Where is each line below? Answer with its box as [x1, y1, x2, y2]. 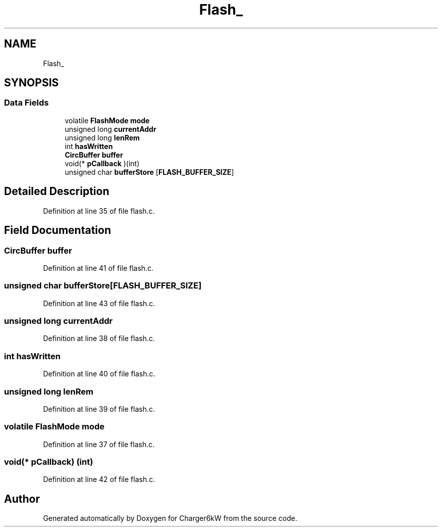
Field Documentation [4, 224, 111, 237]
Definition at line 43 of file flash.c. [43, 299, 155, 308]
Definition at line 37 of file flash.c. [43, 440, 155, 449]
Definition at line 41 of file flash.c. [43, 263, 154, 272]
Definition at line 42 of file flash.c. [43, 475, 155, 484]
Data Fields [4, 98, 49, 108]
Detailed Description [4, 185, 109, 198]
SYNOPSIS [4, 76, 59, 89]
